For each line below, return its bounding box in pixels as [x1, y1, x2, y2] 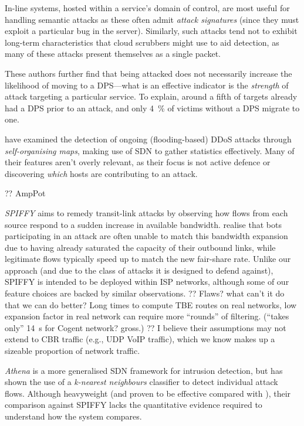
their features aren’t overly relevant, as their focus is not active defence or [5, 156, 271, 168]
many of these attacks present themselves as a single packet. [5, 47, 221, 60]
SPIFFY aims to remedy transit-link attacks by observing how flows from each [5, 206, 288, 219]
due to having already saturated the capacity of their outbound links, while [5, 241, 276, 253]
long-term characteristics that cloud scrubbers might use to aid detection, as [5, 36, 279, 48]
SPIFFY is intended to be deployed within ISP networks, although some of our [5, 275, 289, 288]
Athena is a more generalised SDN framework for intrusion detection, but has [5, 364, 283, 376]
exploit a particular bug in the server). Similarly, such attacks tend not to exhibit [5, 25, 298, 37]
